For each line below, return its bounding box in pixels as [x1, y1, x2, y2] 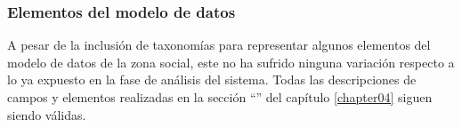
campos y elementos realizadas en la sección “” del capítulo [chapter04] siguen [7, 88, 433, 106]
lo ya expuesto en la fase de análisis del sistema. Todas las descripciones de [7, 70, 417, 89]
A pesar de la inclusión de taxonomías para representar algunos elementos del [7, 36, 431, 54]
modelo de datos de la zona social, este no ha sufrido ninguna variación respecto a [7, 52, 455, 71]
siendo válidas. [7, 105, 86, 123]
